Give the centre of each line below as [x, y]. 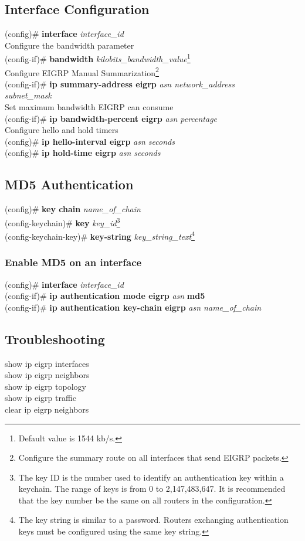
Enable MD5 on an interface [73, 262]
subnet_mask [28, 95]
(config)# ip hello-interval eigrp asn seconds [90, 141]
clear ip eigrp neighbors [47, 409]
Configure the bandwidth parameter [70, 45]
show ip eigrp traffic [40, 398]
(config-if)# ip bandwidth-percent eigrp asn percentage [111, 118]
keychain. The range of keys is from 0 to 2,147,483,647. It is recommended [152, 489]
